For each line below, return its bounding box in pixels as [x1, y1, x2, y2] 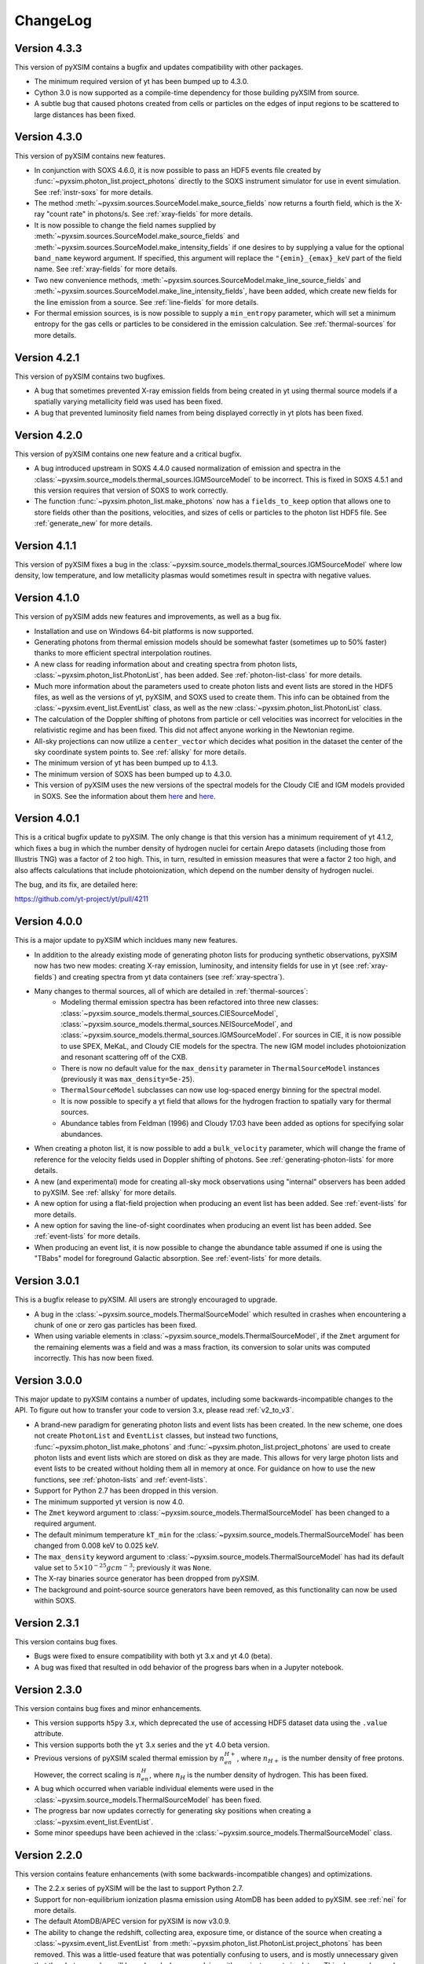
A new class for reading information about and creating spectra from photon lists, [34, 659, 298, 669]
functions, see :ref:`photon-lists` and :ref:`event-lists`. [34, 1475, 208, 1484]
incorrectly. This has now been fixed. [34, 1354, 155, 1363]
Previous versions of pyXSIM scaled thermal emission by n [34, 1753, 225, 1763]
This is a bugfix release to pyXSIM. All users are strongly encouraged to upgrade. [14, 1295, 278, 1304]
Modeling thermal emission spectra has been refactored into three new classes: [60, 998, 319, 1007]
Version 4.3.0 [14, 130, 82, 144]
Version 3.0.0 [14, 1373, 82, 1387]
